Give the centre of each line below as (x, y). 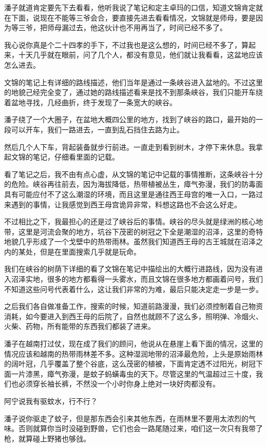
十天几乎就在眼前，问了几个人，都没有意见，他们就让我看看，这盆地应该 (140, 55)
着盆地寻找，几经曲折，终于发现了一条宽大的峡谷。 (90, 102)
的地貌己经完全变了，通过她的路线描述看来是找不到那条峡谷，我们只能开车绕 (133, 92)
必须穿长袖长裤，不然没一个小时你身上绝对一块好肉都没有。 (119, 384)
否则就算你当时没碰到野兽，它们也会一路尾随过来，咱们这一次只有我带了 (140, 428)
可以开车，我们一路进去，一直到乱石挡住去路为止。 (97, 129)
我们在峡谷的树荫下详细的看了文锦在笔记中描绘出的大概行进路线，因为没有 (130, 269)
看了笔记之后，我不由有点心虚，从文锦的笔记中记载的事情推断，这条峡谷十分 (133, 174)
